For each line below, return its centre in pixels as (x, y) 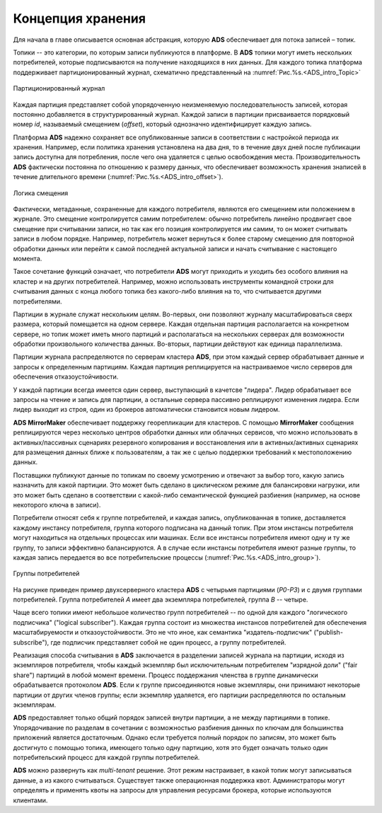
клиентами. (30, 800)
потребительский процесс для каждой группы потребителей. (106, 757)
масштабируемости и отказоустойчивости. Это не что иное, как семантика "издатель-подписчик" (163, 633)
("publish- (328, 633)
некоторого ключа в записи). (57, 504)
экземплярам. (35, 705)
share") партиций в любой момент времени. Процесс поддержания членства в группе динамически (166, 675)
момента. (28, 258)
